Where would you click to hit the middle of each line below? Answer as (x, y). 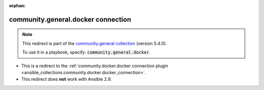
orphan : (17, 6)
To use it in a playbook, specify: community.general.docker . (86, 52)
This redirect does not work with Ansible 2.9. (66, 79)
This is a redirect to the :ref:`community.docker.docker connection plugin (95, 66)
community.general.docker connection (70, 19)
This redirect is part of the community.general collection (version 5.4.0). (95, 43)
